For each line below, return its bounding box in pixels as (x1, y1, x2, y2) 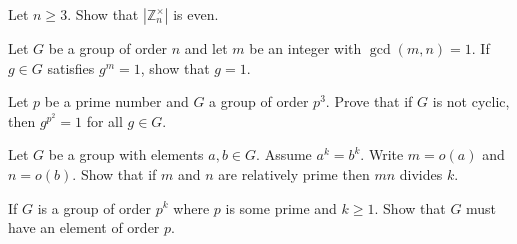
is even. (173, 4, 219, 24)
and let (184, 38, 228, 58)
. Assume (256, 144, 312, 165)
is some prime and (225, 197, 337, 218)
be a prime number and (44, 91, 189, 112)
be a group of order (48, 38, 168, 58)
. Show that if (72, 163, 157, 184)
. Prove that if (325, 91, 413, 112)
